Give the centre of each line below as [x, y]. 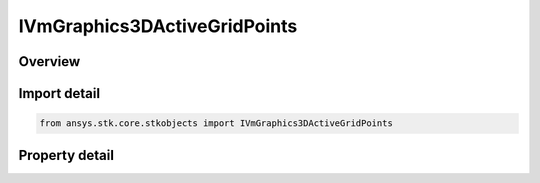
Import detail [59, 93]
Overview [49, 61]
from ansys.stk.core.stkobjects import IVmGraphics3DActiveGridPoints [216, 123]
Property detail [66, 155]
